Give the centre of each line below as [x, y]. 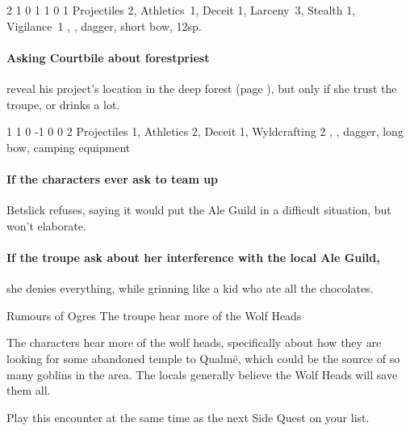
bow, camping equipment [69, 147]
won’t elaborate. [46, 225]
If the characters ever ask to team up [113, 178]
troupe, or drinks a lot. [63, 104]
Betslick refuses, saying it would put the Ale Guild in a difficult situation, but [199, 210]
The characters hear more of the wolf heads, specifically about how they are [194, 342]
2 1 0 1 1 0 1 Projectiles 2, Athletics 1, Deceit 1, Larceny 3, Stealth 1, [181, 10]
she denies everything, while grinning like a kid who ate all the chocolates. [190, 288]
